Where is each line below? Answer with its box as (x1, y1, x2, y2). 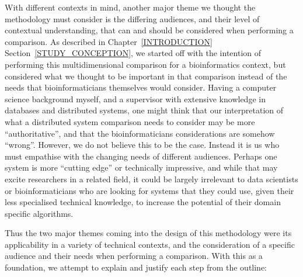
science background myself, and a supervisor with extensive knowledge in (5, 92, 266, 105)
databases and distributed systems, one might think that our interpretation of (5, 104, 284, 116)
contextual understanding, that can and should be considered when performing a (5, 24, 294, 36)
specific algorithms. (5, 207, 74, 219)
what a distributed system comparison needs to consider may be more (5, 115, 255, 127)
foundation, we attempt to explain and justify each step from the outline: (5, 261, 267, 273)
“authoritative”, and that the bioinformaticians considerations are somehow (5, 127, 275, 139)
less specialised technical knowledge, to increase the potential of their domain (5, 196, 281, 208)
